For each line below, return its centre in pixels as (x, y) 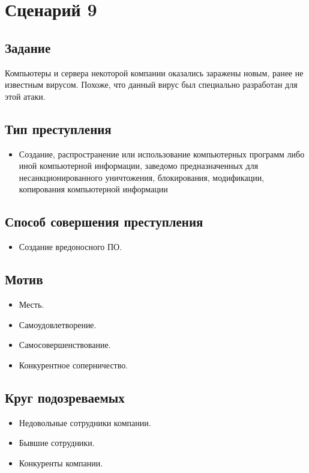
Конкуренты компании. (61, 462)
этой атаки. (25, 96)
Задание (28, 47)
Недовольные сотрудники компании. (85, 422)
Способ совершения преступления (104, 221)
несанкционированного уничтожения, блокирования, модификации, (142, 177)
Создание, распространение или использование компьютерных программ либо (162, 154)
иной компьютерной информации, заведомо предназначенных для (139, 166)
